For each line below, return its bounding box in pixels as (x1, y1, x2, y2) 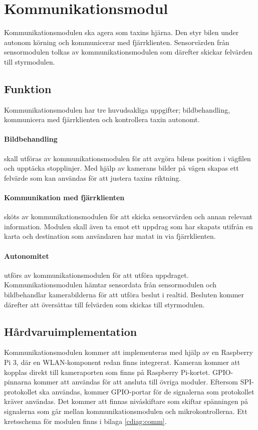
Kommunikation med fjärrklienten (4, 192, 125, 203)
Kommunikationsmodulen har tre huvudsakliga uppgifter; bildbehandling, (4, 104, 230, 115)
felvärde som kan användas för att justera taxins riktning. (4, 172, 181, 183)
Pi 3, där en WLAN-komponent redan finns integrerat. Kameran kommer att (4, 357, 240, 367)
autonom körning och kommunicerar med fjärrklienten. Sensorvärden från (4, 37, 229, 47)
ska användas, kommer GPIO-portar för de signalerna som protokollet (39, 386, 254, 396)
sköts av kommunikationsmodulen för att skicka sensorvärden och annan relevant (4, 211, 253, 222)
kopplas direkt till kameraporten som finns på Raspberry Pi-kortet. (4, 366, 210, 377)
